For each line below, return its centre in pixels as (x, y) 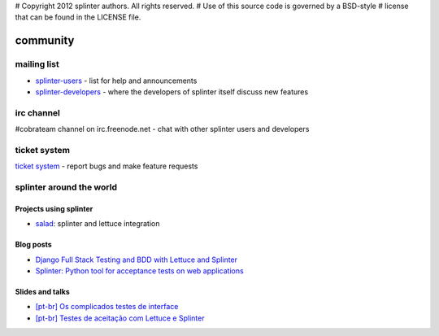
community (45, 41)
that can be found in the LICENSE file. (78, 17)
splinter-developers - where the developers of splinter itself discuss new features (172, 92)
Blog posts (33, 245)
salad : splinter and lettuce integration (98, 224)
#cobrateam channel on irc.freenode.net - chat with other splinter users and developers (162, 129)
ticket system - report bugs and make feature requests (106, 166)
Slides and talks (43, 291)
